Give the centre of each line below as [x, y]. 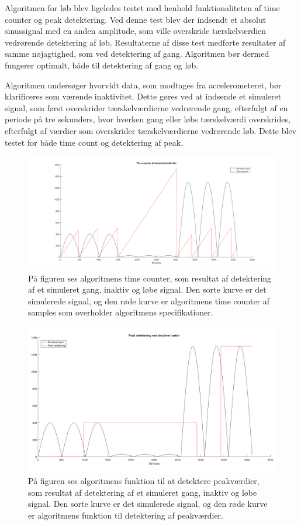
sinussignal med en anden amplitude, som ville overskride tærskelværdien [136, 31]
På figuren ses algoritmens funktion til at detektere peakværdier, [144, 481]
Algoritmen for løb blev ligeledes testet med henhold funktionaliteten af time [142, 8]
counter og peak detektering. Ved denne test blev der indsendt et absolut [136, 19]
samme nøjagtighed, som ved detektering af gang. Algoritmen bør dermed [137, 54]
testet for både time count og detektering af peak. [94, 142]
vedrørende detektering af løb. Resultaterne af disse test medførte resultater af [145, 42]
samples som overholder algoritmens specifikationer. [121, 312]
